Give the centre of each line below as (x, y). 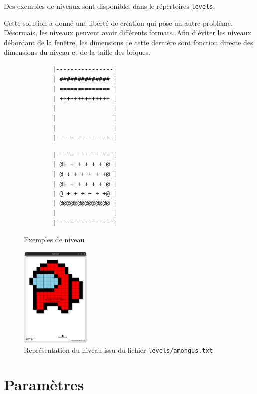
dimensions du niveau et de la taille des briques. (77, 52)
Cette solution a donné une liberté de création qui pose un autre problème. (118, 23)
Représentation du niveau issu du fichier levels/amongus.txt (119, 350)
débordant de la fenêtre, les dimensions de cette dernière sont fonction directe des (128, 42)
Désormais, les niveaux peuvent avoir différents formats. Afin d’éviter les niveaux (128, 33)
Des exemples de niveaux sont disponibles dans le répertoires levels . (110, 6)
